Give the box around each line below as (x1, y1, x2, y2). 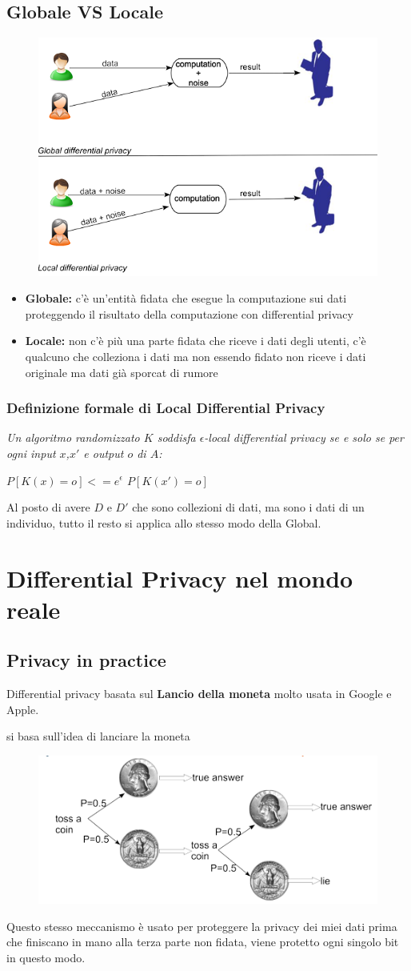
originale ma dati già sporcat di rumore (25, 363, 218, 380)
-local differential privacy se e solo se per (204, 429, 404, 446)
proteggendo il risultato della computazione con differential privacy (25, 305, 353, 322)
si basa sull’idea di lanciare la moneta (6, 728, 190, 744)
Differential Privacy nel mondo (6, 561, 353, 594)
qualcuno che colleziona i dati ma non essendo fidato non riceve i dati (25, 347, 366, 364)
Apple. (6, 700, 39, 717)
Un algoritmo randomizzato (6, 429, 140, 446)
